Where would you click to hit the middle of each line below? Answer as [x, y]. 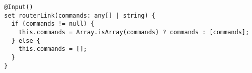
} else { [26, 41]
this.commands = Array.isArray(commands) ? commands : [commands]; [134, 32]
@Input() [19, 7]
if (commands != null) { [53, 24]
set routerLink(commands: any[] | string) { [80, 15]
